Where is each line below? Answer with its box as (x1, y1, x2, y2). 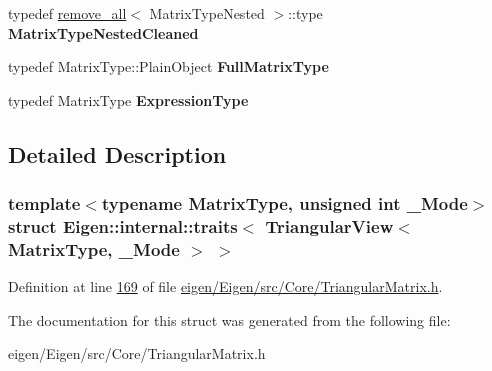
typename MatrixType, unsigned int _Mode (101, 191, 468, 216)
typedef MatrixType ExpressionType (8, 89, 249, 110)
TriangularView (265, 214, 394, 238)
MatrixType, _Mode (8, 236, 180, 261)
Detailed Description (8, 138, 227, 169)
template (8, 191, 81, 216)
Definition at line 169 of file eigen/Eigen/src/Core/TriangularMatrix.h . (8, 276, 443, 297)
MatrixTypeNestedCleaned (8, 22, 199, 43)
